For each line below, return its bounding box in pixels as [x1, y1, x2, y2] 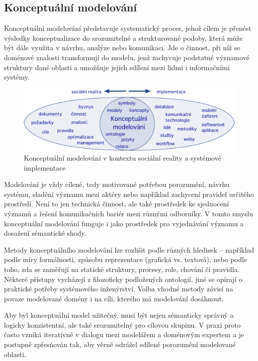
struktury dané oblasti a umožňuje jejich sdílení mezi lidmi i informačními [4, 62, 230, 72]
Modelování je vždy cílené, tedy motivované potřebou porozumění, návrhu [4, 179, 230, 189]
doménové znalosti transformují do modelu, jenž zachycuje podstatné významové [4, 52, 250, 62]
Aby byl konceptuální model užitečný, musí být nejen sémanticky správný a [4, 310, 234, 320]
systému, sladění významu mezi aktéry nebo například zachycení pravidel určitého [4, 188, 254, 199]
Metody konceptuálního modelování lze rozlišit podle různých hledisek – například [4, 244, 255, 255]
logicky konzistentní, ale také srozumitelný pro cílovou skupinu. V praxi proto [4, 319, 241, 330]
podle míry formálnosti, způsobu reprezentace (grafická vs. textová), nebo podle [4, 254, 247, 265]
